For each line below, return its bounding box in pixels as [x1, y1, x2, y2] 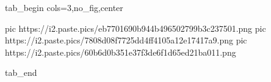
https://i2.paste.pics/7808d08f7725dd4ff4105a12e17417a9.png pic [5, 34, 247, 47]
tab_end [5, 66, 37, 79]
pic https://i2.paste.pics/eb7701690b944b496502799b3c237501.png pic [5, 21, 266, 34]
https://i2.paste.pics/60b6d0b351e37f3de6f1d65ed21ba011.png [5, 45, 236, 58]
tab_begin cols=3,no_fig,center [5, 1, 123, 13]
